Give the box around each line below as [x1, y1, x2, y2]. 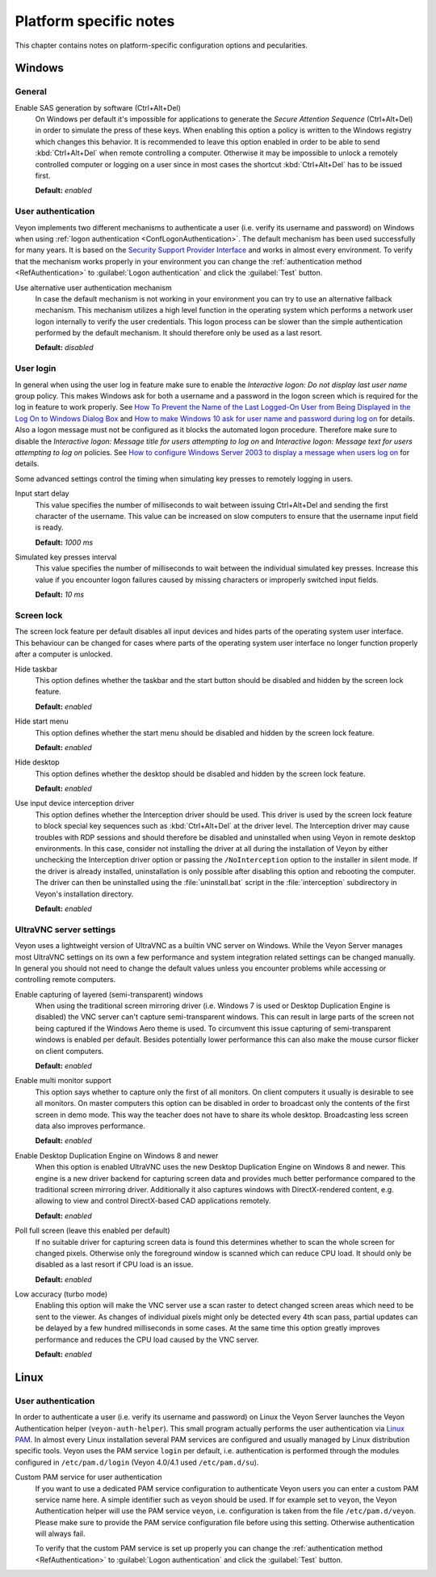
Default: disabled [35, 343, 94, 352]
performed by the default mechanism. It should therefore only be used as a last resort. [35, 328, 323, 338]
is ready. [35, 522, 64, 533]
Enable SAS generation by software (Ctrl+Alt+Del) [15, 103, 182, 112]
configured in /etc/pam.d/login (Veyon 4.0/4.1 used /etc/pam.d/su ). [15, 1457, 259, 1467]
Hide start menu [15, 716, 69, 727]
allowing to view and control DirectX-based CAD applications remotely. [35, 1196, 271, 1206]
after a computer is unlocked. [15, 649, 113, 659]
